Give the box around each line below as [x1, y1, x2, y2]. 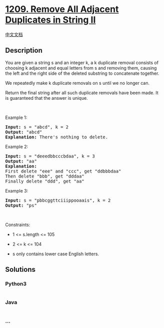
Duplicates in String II [5, 14, 96, 26]
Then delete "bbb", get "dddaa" [5, 173, 84, 179]
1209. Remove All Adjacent [5, 4, 119, 15]
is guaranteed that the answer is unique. [5, 95, 88, 101]
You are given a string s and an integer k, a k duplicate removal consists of [5, 59, 159, 66]
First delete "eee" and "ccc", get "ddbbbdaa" [5, 168, 121, 174]
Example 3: [5, 188, 28, 194]
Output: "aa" [5, 158, 37, 164]
